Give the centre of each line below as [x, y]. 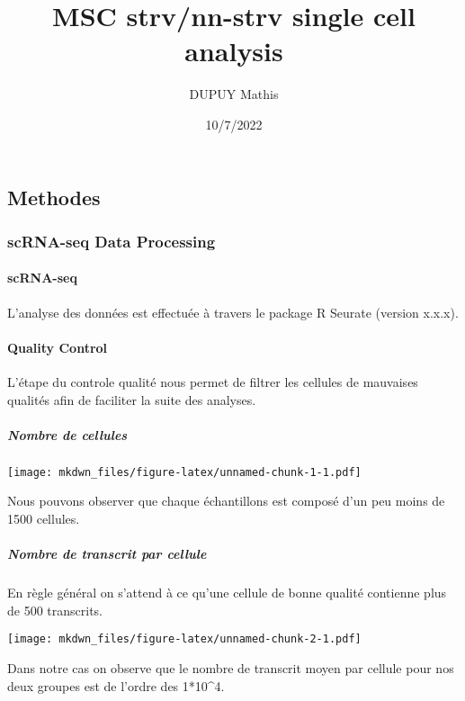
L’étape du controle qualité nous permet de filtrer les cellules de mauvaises [213, 381]
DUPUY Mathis [234, 94]
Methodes [54, 197]
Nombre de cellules [67, 434]
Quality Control [58, 347]
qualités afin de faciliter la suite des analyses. [132, 399]
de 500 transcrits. [55, 610]
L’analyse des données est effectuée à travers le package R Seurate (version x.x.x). [233, 312]
